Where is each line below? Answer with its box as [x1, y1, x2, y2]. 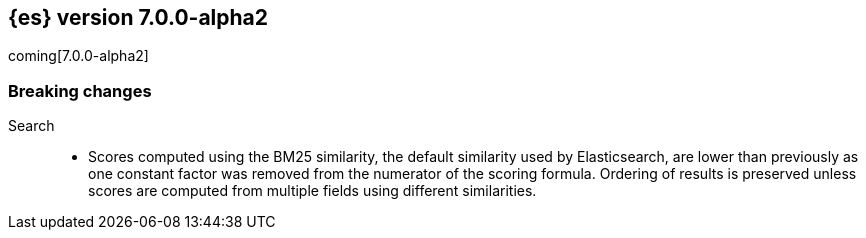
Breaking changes [8, 80, 152, 101]
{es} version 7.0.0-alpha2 [8, 5, 268, 30]
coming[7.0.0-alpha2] [8, 47, 149, 65]
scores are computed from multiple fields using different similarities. [88, 182, 537, 200]
